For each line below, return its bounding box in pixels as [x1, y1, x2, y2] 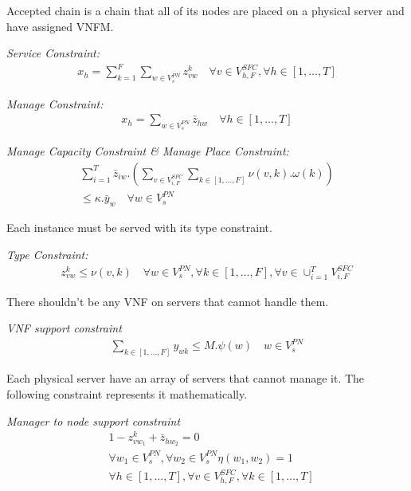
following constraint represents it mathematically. [6, 385, 248, 402]
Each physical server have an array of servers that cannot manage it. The [6, 370, 365, 387]
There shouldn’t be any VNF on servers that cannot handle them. [6, 293, 329, 309]
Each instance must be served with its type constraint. [6, 219, 272, 236]
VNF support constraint [6, 320, 122, 336]
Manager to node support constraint [6, 412, 181, 429]
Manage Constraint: [6, 95, 104, 112]
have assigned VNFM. [6, 18, 114, 34]
